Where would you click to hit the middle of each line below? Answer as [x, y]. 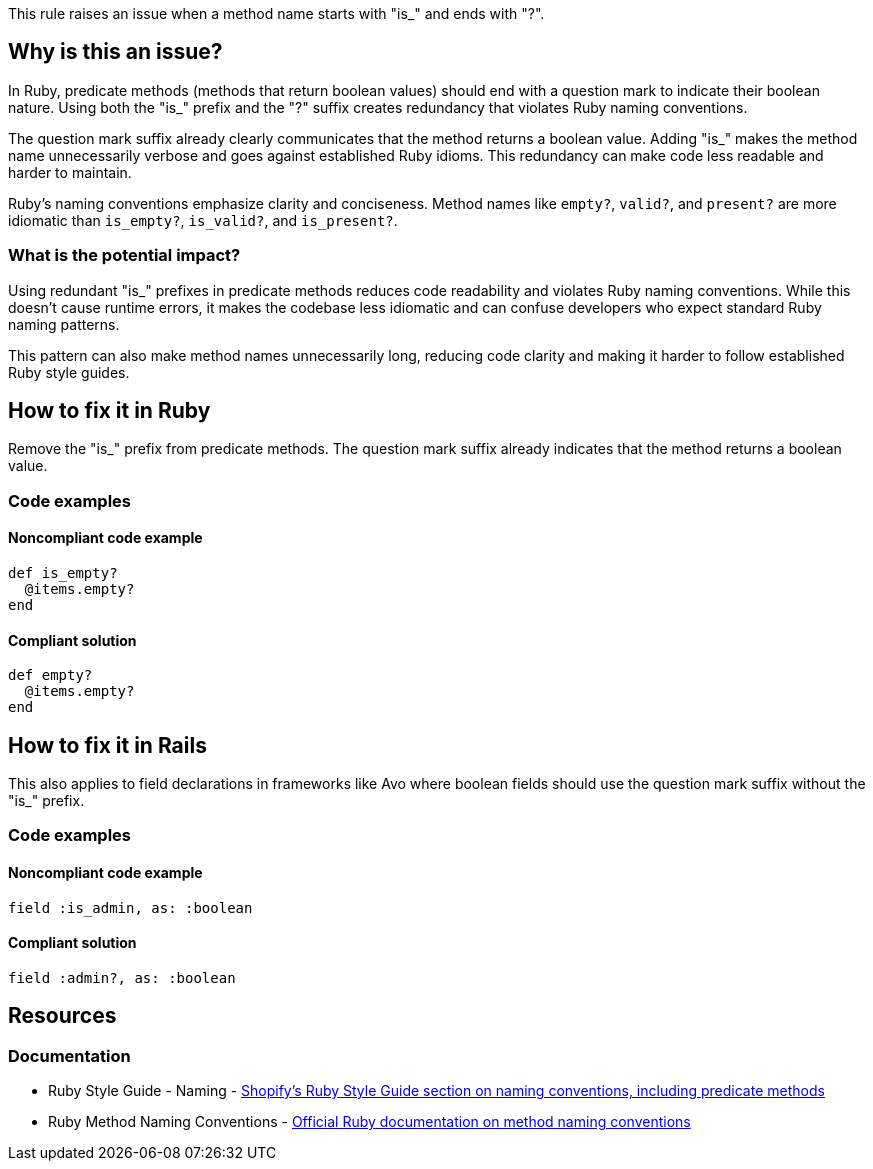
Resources [62, 1016]
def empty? [50, 675]
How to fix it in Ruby [109, 411]
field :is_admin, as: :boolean [130, 907]
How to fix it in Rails [107, 745]
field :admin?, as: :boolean [122, 977]
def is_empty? [63, 573]
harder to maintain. [70, 172]
